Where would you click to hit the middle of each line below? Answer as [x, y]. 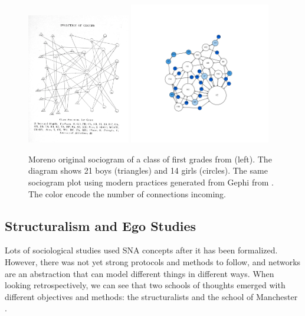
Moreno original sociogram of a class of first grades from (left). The [150, 159]
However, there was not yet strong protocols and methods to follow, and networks [153, 261]
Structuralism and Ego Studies [101, 225]
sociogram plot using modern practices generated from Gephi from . [151, 182]
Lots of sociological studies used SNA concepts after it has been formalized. [141, 250]
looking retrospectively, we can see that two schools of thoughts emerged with [145, 285]
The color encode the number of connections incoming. [127, 193]
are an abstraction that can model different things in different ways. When [140, 273]
